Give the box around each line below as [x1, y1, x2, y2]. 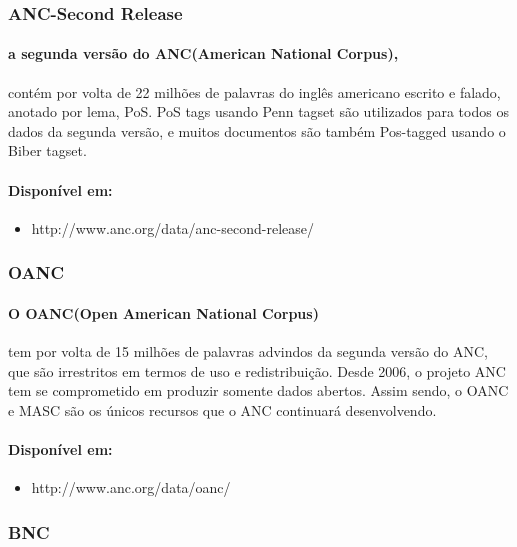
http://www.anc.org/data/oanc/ [31, 477, 231, 498]
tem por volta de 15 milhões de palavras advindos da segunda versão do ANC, [8, 341, 488, 362]
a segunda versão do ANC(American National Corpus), [8, 43, 399, 64]
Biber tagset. [8, 140, 87, 161]
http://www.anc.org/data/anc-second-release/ [31, 217, 314, 238]
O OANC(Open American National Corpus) [8, 302, 319, 323]
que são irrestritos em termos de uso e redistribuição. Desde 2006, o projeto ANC [8, 360, 506, 381]
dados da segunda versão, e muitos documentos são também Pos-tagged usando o [8, 120, 506, 141]
